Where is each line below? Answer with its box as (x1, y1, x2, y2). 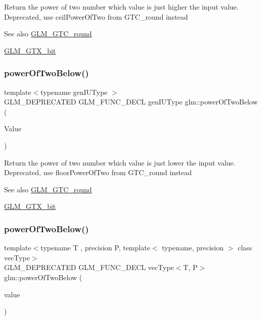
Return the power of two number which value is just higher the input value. (4, 2, 239, 12)
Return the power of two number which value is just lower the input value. (4, 157, 236, 168)
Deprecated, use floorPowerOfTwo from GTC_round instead (4, 167, 192, 178)
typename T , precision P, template (40, 242, 150, 253)
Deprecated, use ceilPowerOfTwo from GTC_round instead (4, 11, 188, 22)
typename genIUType (40, 86, 108, 97)
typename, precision (162, 242, 224, 253)
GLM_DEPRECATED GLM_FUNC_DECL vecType (4, 262, 174, 273)
